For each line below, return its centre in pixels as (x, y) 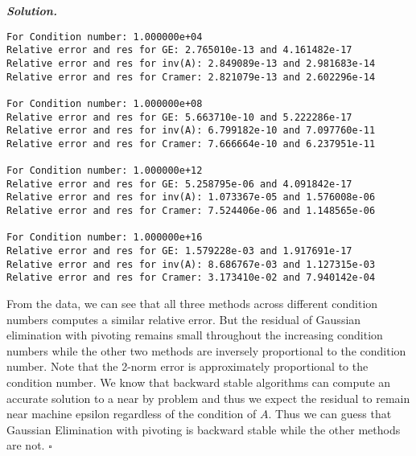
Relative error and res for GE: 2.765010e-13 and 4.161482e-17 (179, 50)
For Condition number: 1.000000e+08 (105, 103)
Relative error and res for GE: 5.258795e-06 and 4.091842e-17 (179, 184)
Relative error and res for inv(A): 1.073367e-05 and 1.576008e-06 (191, 197)
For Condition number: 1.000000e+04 (105, 37)
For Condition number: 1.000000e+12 (105, 171)
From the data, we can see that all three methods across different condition (192, 304)
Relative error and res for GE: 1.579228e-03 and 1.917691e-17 (179, 251)
